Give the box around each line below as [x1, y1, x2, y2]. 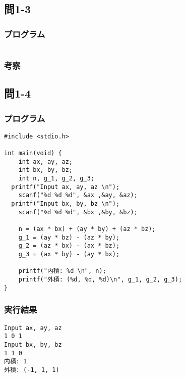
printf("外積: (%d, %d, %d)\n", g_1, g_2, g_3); [18, 276, 182, 283]
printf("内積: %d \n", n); [18, 267, 106, 275]
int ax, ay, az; [18, 158, 73, 165]
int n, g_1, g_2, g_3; [18, 175, 94, 182]
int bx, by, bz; [18, 166, 73, 174]
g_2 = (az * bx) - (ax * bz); [18, 242, 120, 250]
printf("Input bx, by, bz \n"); [11, 200, 120, 208]
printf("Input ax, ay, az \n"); [11, 183, 120, 191]
